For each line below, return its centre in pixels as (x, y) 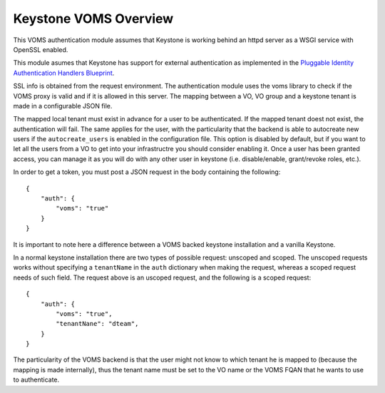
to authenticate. (36, 380)
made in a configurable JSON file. (63, 106)
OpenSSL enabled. (41, 49)
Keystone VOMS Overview (93, 19)
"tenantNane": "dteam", (97, 324)
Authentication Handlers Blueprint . (64, 73)
